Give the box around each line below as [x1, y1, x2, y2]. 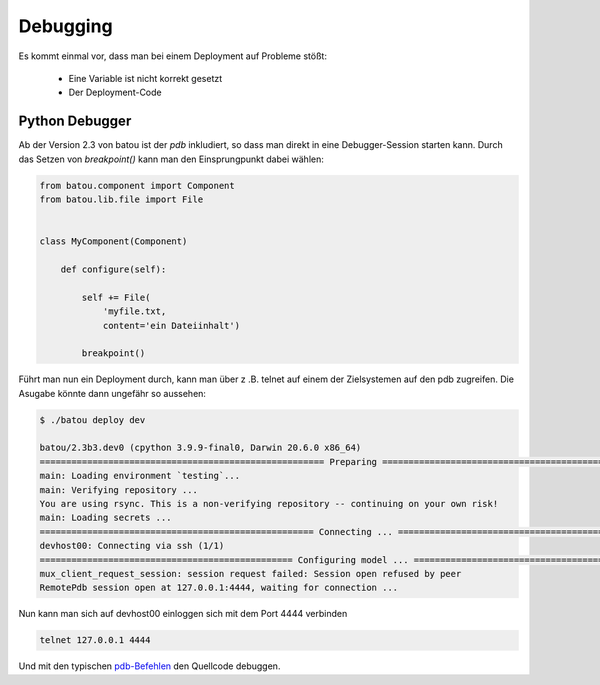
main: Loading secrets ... [39, 512, 172, 524]
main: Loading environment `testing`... [39, 470, 240, 482]
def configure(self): [60, 263, 167, 275]
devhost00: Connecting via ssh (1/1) [39, 540, 225, 552]
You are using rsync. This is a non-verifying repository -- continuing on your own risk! [39, 498, 499, 509]
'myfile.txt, [102, 306, 167, 317]
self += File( [81, 291, 151, 303]
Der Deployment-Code [68, 86, 162, 99]
